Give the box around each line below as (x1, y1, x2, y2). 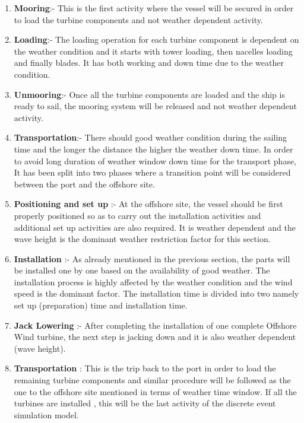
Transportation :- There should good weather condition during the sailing (14, 131, 287, 144)
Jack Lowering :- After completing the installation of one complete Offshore (14, 319, 297, 331)
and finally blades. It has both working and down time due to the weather (14, 56, 284, 69)
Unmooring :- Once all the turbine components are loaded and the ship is (14, 88, 285, 100)
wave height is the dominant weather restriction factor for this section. (14, 233, 271, 245)
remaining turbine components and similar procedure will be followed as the (14, 374, 291, 386)
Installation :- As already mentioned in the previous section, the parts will (14, 252, 290, 265)
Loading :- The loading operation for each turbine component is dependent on (14, 33, 299, 46)
